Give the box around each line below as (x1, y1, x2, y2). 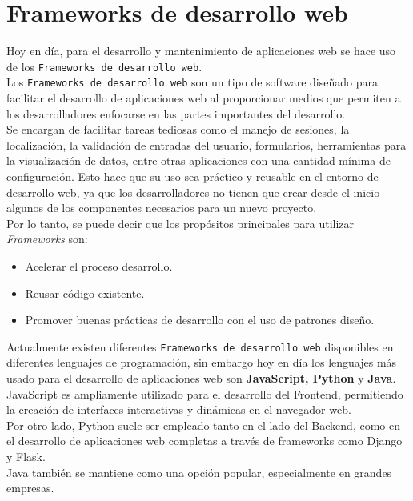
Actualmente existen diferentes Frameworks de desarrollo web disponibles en (6, 338, 394, 355)
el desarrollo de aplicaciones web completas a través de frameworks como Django (6, 432, 403, 449)
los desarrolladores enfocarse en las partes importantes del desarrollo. (6, 105, 346, 122)
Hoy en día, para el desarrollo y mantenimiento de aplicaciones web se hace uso (6, 42, 396, 59)
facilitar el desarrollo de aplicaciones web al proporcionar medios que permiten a (6, 90, 401, 106)
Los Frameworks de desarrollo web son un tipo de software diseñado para (6, 74, 378, 90)
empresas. (6, 479, 54, 496)
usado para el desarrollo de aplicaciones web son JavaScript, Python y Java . (6, 370, 396, 386)
